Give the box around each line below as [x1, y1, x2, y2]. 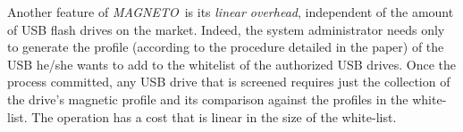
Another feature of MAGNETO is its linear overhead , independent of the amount [7, 3, 454, 21]
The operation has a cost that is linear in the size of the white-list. [31, 107, 397, 126]
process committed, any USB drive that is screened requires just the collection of [7, 72, 450, 91]
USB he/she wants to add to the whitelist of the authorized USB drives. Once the [7, 54, 457, 73]
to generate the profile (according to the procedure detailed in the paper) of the [7, 37, 444, 56]
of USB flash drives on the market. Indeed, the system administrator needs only [7, 20, 445, 38]
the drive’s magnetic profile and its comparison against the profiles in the [7, 89, 408, 108]
